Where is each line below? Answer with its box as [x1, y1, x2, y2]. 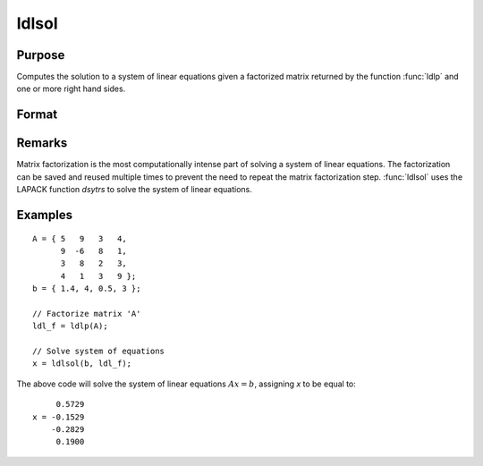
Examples [16, 207, 73, 223]
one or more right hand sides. [16, 83, 126, 94]
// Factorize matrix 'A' [32, 309, 141, 318]
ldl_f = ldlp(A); [32, 321, 108, 331]
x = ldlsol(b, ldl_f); [32, 359, 132, 369]
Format [16, 107, 58, 123]
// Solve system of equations [32, 346, 165, 357]
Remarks [16, 135, 68, 151]
